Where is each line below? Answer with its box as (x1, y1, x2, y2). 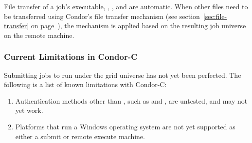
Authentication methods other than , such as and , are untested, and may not (15, 95, 248, 106)
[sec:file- (203, 11, 227, 21)
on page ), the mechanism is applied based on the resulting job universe (31, 20, 246, 31)
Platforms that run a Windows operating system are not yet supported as (15, 121, 235, 131)
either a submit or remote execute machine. (15, 131, 145, 141)
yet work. (15, 105, 43, 115)
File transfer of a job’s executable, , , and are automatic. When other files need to (4, 1, 248, 11)
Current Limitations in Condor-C (4, 51, 138, 63)
